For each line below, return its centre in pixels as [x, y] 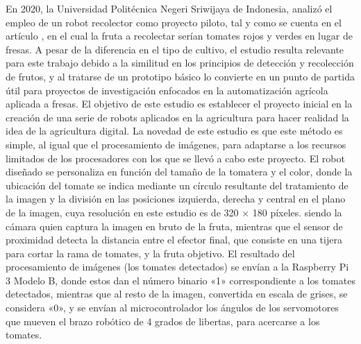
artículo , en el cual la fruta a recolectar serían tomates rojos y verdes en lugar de [179, 36]
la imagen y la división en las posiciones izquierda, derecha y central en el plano [176, 199]
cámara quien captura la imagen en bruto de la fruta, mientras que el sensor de [174, 226]
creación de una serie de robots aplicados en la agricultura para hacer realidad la [177, 117]
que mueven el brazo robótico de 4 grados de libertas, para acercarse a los [163, 321]
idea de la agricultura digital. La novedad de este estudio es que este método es [174, 131]
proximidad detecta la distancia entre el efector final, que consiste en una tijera [174, 240]
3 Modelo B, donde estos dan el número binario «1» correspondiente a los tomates [180, 280]
